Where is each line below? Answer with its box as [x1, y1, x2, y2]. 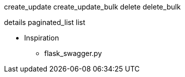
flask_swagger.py [44, 49, 102, 57]
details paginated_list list [4, 18, 85, 26]
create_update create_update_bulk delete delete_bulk [4, 2, 181, 11]
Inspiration [24, 33, 59, 42]
